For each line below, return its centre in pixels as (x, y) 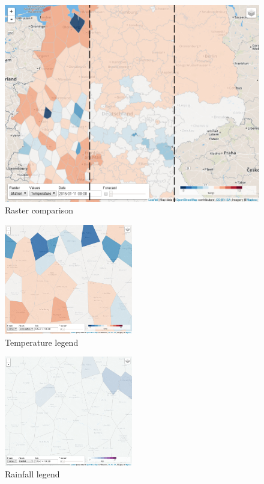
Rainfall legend (32, 474)
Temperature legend (42, 342)
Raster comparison (39, 210)
